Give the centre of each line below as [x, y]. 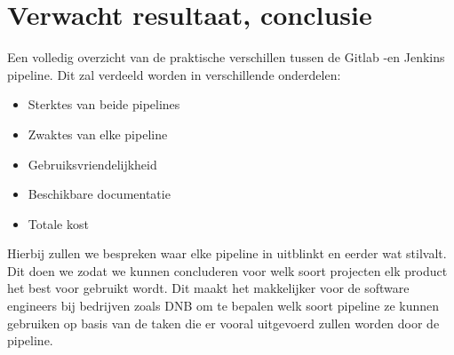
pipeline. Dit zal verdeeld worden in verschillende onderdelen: [174, 74]
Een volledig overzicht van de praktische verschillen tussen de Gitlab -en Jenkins [226, 57]
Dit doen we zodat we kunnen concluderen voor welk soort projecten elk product [227, 270]
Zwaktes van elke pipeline [98, 134]
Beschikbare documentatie [99, 194]
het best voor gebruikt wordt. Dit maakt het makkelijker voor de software [208, 288]
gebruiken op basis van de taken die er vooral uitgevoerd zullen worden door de [223, 323]
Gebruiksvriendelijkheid [92, 164]
